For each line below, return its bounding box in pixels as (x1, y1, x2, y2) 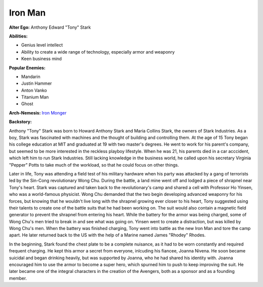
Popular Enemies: (9, 65, 46, 71)
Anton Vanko (21, 87, 47, 93)
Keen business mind (21, 56, 62, 62)
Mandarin (21, 74, 41, 79)
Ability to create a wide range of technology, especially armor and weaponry (21, 49, 175, 55)
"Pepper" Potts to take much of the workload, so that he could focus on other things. (9, 162, 179, 168)
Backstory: (9, 119, 32, 125)
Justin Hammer (21, 80, 52, 86)
